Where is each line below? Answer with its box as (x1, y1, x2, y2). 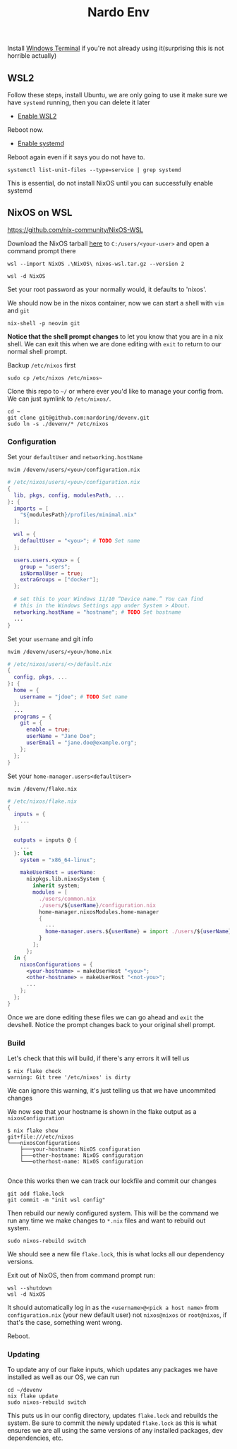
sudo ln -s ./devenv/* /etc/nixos (7, 420, 109, 428)
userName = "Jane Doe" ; (25, 733, 97, 740)
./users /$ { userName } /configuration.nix (38, 902, 157, 909)
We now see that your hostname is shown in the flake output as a (7, 1108, 197, 1116)
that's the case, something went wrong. (7, 1318, 123, 1327)
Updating (7, 1350, 40, 1359)
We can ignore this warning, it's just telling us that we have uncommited (7, 1086, 217, 1095)
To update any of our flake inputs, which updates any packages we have (7, 1366, 218, 1374)
